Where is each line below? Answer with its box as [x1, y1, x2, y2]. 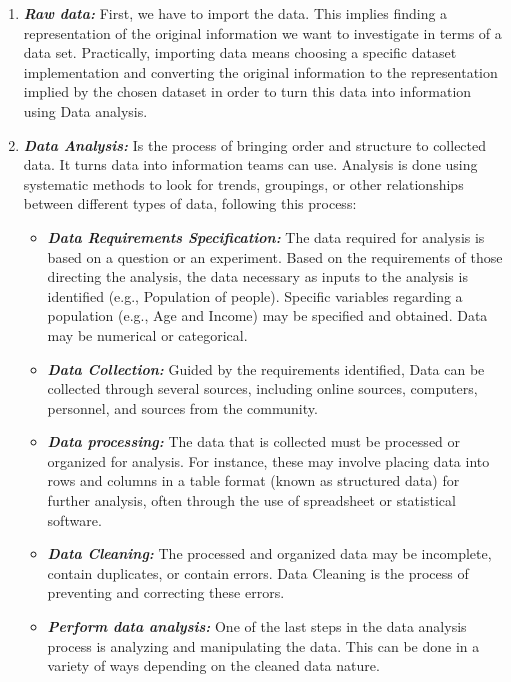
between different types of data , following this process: [23, 193, 357, 214]
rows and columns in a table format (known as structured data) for [47, 470, 460, 491]
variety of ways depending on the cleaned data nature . [47, 655, 380, 676]
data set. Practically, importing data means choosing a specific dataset [23, 42, 457, 63]
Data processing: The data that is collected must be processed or [47, 431, 461, 452]
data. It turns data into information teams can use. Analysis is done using [23, 154, 478, 175]
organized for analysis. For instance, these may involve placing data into [47, 450, 490, 471]
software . [47, 509, 102, 530]
